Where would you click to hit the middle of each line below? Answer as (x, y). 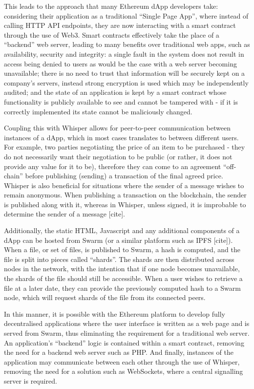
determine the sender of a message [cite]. (64, 214)
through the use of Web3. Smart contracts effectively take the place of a (112, 34)
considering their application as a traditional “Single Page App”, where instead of (126, 15)
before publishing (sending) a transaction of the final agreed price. (124, 176)
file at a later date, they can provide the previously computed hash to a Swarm (122, 288)
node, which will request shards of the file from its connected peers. (105, 297)
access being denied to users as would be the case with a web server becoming (120, 63)
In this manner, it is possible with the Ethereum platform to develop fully (115, 313)
